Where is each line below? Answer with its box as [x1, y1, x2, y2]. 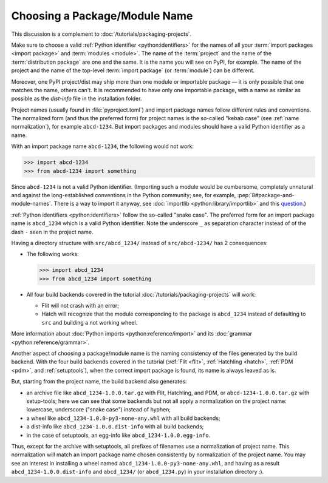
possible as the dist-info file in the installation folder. [11, 95, 142, 103]
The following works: [26, 251, 79, 258]
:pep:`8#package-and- [237, 191, 295, 198]
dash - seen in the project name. [11, 228, 94, 235]
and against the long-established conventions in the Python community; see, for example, [11, 191, 236, 198]
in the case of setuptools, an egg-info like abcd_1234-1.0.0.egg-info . [26, 431, 211, 439]
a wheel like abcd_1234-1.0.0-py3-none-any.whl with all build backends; [26, 414, 221, 422]
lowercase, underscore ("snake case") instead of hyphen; [26, 406, 171, 413]
